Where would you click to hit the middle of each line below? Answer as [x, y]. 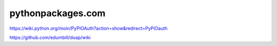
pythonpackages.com [57, 13]
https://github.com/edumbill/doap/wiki [50, 37]
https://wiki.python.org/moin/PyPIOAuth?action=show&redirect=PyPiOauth [88, 28]
